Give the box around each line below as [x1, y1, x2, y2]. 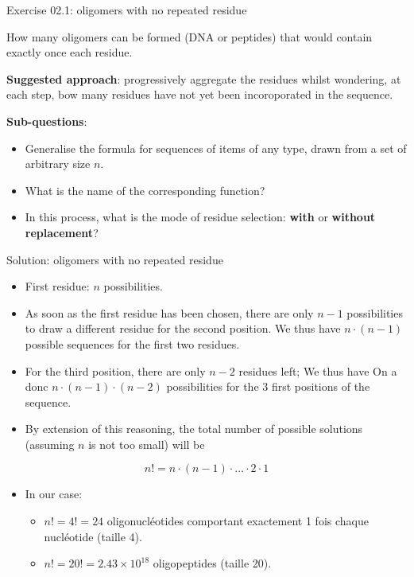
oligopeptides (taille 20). [153, 555, 272, 571]
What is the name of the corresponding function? [25, 181, 265, 198]
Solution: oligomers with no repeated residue [6, 251, 223, 267]
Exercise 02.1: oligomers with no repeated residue [6, 2, 247, 18]
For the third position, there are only [25, 362, 206, 379]
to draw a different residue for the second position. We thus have [25, 320, 341, 337]
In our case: [25, 485, 83, 502]
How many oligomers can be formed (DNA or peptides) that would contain [6, 28, 373, 45]
